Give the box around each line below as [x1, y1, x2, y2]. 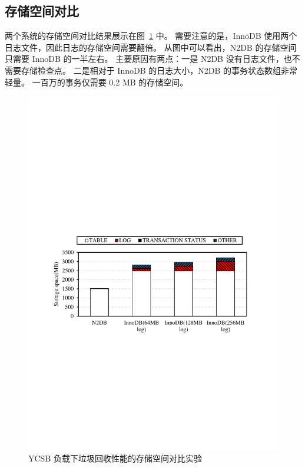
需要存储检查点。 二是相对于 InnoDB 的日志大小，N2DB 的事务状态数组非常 [5, 64, 297, 76]
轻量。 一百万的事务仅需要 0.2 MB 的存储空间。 [5, 75, 188, 88]
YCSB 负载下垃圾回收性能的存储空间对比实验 [28, 452, 202, 464]
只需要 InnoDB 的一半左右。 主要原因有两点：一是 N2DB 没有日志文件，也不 [5, 52, 300, 65]
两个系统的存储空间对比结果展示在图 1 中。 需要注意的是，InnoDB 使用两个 [5, 29, 297, 42]
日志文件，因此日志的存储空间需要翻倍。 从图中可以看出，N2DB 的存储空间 [5, 41, 297, 53]
